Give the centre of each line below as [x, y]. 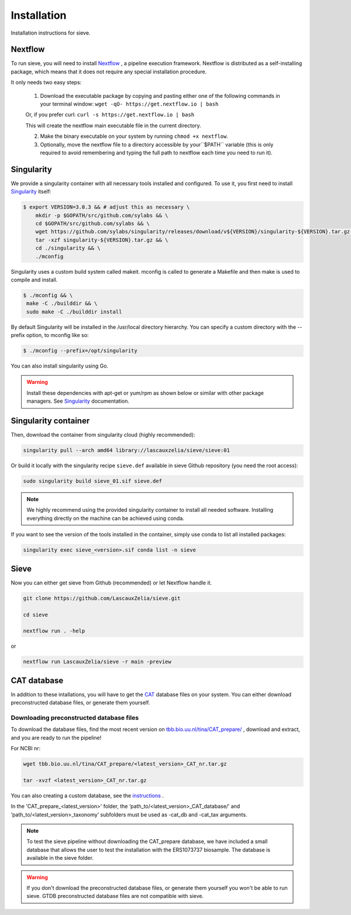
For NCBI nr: [26, 749]
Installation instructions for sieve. [51, 33]
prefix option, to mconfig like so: [50, 335]
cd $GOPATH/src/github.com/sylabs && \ [93, 224]
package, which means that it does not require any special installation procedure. [109, 72]
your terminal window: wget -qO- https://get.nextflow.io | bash [129, 104]
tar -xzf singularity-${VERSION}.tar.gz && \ [102, 240]
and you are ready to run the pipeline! [56, 737]
